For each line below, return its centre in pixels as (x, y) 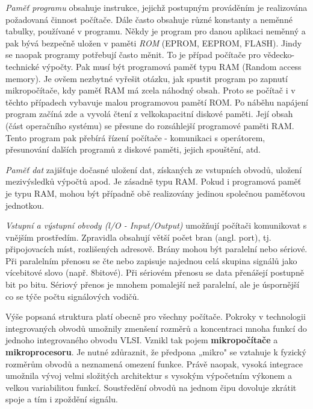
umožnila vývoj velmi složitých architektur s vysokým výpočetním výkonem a (149, 376)
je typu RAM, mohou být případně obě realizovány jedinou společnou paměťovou (155, 193)
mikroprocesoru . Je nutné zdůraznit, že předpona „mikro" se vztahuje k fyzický (156, 352)
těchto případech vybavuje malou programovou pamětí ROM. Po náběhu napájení (157, 102)
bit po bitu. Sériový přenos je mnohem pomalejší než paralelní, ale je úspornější (153, 284)
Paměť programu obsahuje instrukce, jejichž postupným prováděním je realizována (156, 7)
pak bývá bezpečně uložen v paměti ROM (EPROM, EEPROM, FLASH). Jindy (154, 43)
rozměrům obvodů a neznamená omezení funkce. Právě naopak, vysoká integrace (154, 363)
